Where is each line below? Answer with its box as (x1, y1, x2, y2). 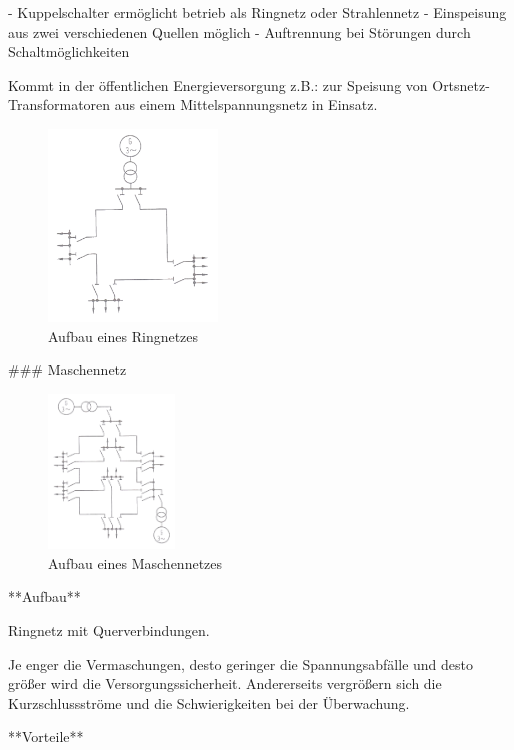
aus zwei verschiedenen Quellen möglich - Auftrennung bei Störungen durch (8, 21, 471, 42)
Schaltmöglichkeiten (8, 41, 130, 62)
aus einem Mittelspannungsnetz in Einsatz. (114, 94, 378, 115)
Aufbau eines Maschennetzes (48, 552, 223, 573)
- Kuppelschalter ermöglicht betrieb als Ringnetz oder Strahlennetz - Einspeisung (8, 2, 507, 22)
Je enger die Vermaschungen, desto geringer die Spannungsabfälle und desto (8, 653, 474, 674)
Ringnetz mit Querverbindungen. (8, 619, 210, 640)
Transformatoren (8, 94, 111, 115)
